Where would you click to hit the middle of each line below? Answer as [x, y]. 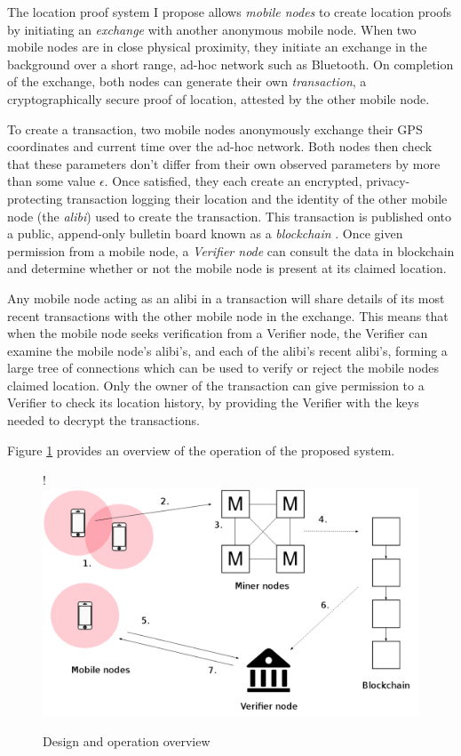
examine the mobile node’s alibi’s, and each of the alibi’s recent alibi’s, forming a [227, 350]
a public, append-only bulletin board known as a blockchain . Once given [205, 233]
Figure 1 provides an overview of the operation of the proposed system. [201, 450]
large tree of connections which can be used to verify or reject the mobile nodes [223, 368]
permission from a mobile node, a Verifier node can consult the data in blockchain [231, 250]
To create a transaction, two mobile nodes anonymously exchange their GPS [215, 129]
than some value [52, 181]
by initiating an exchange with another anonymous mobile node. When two [212, 29]
